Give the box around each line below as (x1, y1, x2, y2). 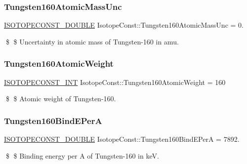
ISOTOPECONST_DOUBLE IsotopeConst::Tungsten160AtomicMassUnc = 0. (4, 20, 244, 30)
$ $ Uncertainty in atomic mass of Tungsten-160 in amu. (5, 36, 179, 46)
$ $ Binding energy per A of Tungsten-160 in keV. (5, 150, 159, 161)
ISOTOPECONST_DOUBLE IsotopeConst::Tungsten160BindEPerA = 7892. (4, 134, 240, 144)
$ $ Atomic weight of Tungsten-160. (5, 93, 116, 104)
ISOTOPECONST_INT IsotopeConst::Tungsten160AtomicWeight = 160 (4, 77, 226, 87)
